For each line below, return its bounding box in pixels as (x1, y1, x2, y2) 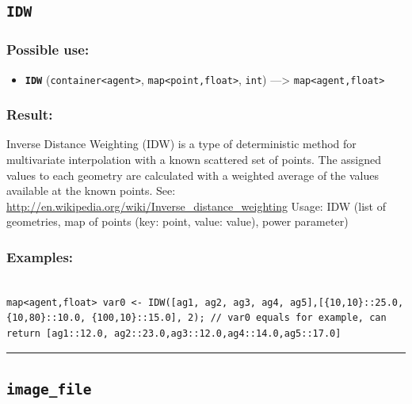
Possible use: (6, 40, 90, 59)
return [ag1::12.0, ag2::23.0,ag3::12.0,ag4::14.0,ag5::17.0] (6, 328, 341, 340)
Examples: (6, 246, 74, 266)
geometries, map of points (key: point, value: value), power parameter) (6, 213, 349, 230)
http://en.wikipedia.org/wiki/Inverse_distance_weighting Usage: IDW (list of (6, 197, 386, 214)
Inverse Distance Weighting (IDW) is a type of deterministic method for (6, 135, 357, 152)
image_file (6, 381, 92, 398)
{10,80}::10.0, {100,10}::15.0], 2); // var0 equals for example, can (6, 312, 387, 324)
